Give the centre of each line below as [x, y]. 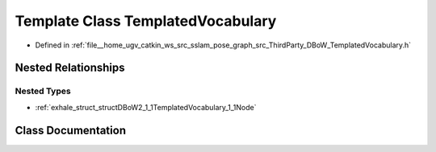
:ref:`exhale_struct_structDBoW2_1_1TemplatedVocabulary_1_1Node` [146, 107]
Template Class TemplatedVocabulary [146, 21]
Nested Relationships [70, 68]
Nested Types [43, 91]
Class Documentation [71, 130]
